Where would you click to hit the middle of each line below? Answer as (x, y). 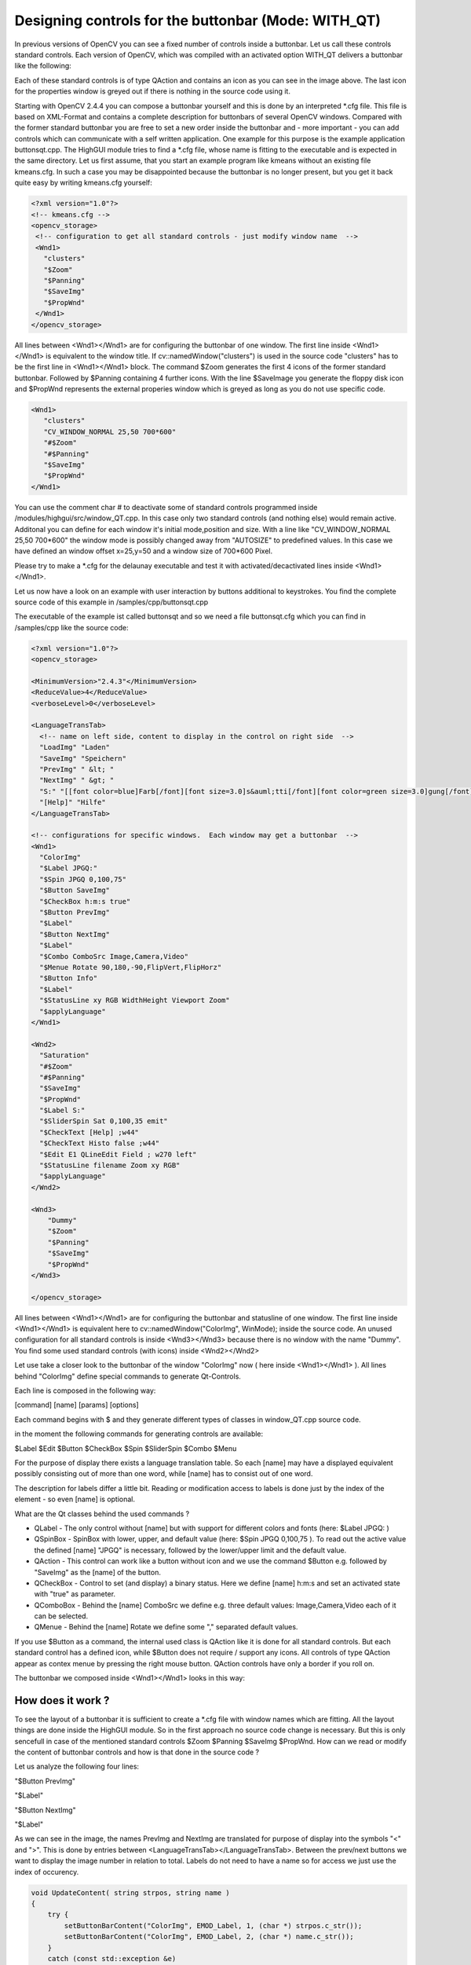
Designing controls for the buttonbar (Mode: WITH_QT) (197, 20)
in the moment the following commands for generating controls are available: (139, 1434)
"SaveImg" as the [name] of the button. (97, 1572)
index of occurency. (47, 1871)
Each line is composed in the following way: (85, 1390)
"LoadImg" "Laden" (75, 747)
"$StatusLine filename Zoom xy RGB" (110, 1166)
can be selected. (61, 1616)
